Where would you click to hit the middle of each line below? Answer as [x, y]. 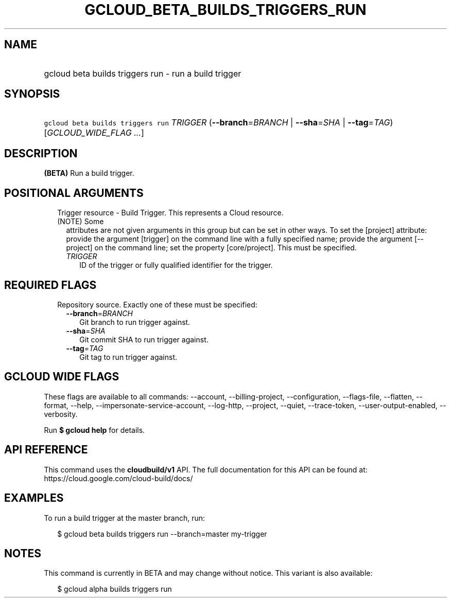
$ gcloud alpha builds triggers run [115, 589]
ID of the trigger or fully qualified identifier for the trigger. [176, 265]
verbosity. [61, 414]
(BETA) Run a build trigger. [89, 173]
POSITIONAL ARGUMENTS [74, 193]
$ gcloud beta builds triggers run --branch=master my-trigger [162, 534]
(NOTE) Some [81, 222]
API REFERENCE [46, 450]
